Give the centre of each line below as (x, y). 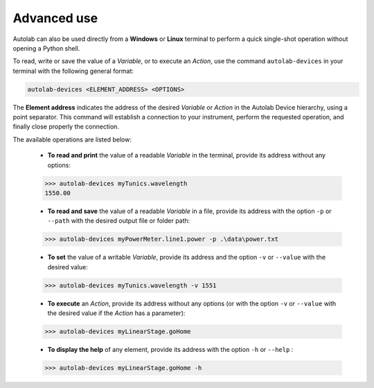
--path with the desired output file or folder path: (119, 221)
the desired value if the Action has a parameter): (116, 313)
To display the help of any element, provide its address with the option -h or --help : (170, 350)
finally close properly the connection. (66, 127)
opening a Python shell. (46, 48)
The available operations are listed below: (72, 140)
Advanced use (55, 18)
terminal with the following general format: (73, 71)
